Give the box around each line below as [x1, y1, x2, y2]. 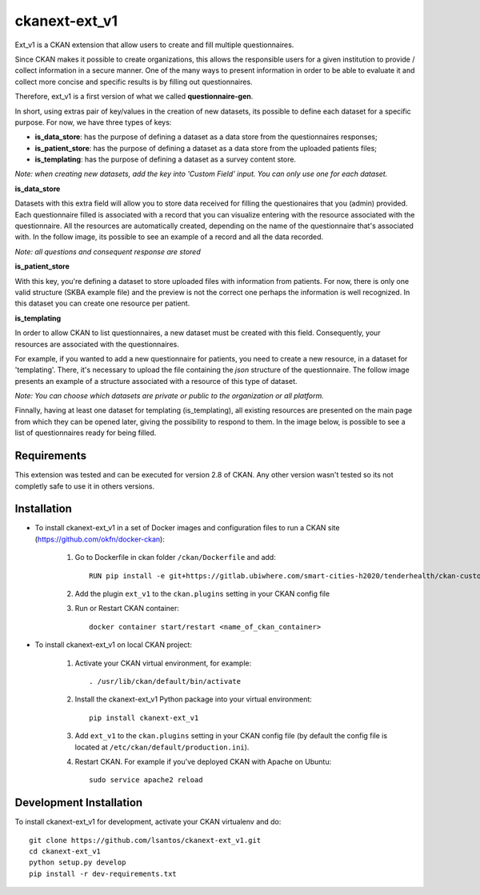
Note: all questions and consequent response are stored [14, 246, 201, 256]
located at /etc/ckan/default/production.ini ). [74, 742, 250, 752]
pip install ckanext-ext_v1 [89, 713, 199, 722]
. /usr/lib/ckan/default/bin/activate [89, 677, 242, 685]
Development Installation [14, 796, 143, 809]
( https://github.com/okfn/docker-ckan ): [34, 534, 166, 544]
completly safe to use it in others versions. [14, 481, 155, 491]
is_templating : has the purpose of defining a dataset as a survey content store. [34, 154, 296, 164]
